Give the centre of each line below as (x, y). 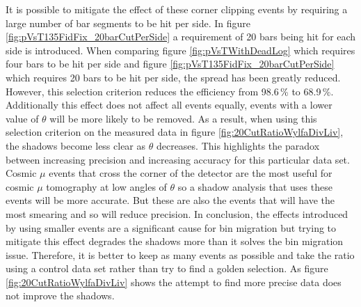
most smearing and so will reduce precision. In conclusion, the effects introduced (177, 213)
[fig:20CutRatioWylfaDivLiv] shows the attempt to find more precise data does (174, 282)
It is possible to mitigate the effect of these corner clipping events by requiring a (177, 9)
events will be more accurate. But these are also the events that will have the (170, 200)
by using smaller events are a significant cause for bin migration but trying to (171, 227)
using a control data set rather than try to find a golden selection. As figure (167, 268)
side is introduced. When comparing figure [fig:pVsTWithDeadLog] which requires (180, 50)
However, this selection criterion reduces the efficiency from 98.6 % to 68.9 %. (170, 91)
